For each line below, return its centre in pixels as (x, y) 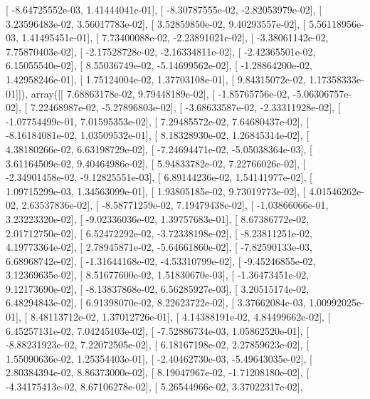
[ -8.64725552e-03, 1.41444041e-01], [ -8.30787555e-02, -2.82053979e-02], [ (164, 9)
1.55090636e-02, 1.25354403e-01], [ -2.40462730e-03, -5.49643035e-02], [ (159, 358)
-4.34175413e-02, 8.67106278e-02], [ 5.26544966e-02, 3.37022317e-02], (154, 387)
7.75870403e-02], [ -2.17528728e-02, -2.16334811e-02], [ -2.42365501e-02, (161, 51)
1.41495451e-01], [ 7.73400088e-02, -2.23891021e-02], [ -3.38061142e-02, (175, 37)
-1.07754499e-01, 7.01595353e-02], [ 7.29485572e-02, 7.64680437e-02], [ (158, 121)
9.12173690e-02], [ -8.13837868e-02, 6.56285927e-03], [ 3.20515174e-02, (158, 288)
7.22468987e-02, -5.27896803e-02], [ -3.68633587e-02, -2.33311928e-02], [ (185, 107)
